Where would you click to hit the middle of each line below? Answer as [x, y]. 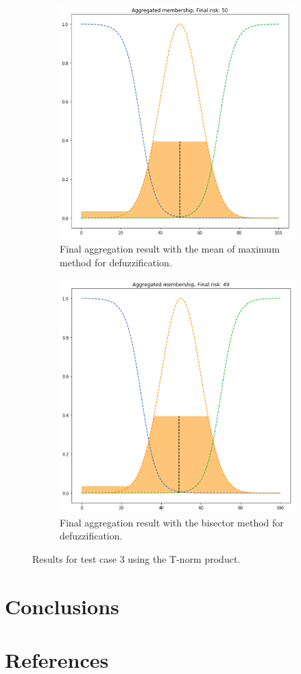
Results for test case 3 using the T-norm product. [136, 559]
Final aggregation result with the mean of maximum [170, 249]
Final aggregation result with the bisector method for [172, 522]
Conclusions [62, 606]
